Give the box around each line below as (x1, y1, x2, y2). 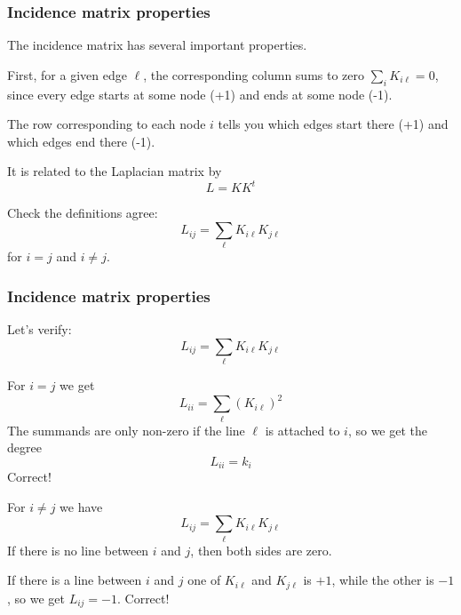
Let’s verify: (7, 320, 72, 339)
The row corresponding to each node (7, 115, 206, 133)
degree (7, 438, 42, 457)
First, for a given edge (7, 65, 127, 84)
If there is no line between (7, 540, 149, 559)
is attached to (265, 420, 340, 439)
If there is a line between (7, 571, 142, 589)
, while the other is (331, 571, 434, 589)
